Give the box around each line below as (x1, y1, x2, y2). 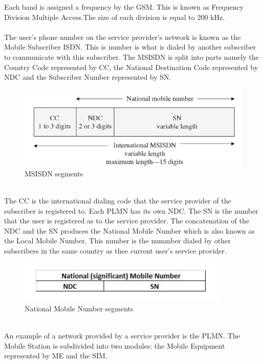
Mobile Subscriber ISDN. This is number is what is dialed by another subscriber (4, 41, 256, 52)
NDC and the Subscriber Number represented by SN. (4, 72, 171, 82)
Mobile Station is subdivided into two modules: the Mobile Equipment (4, 340, 225, 351)
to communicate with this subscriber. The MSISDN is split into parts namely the (4, 51, 259, 62)
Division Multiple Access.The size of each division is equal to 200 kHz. (4, 11, 225, 22)
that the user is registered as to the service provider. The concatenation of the (4, 215, 249, 226)
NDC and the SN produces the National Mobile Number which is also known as (4, 225, 255, 236)
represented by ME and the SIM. (4, 350, 107, 361)
